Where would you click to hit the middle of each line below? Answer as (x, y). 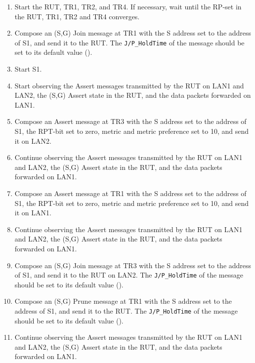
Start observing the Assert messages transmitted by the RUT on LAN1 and (129, 85)
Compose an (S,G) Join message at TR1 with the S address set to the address (133, 33)
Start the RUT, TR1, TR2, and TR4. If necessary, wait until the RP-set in (128, 6)
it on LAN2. (33, 141)
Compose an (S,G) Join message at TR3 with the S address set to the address (133, 265)
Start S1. (28, 69)
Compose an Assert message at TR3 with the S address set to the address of (130, 121)
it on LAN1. (33, 213)
